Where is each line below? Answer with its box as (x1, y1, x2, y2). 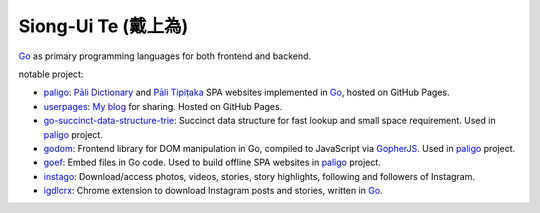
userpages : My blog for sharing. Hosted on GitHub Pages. (43, 100, 283, 112)
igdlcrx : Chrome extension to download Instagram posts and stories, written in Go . (43, 185, 384, 197)
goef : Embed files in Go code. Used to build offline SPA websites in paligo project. (43, 156, 382, 169)
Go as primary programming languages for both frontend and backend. (18, 50, 312, 62)
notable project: (18, 68, 84, 80)
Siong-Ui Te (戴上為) (18, 15, 189, 37)
